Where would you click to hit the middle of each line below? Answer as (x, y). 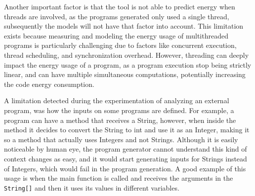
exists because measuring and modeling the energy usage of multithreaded (116, 35)
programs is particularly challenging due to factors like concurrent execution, (120, 45)
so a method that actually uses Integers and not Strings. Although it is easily (121, 139)
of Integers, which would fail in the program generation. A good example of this (125, 168)
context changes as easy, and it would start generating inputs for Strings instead (126, 158)
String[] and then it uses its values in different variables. (92, 187)
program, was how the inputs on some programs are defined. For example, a (119, 110)
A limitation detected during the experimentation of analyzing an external (117, 100)
